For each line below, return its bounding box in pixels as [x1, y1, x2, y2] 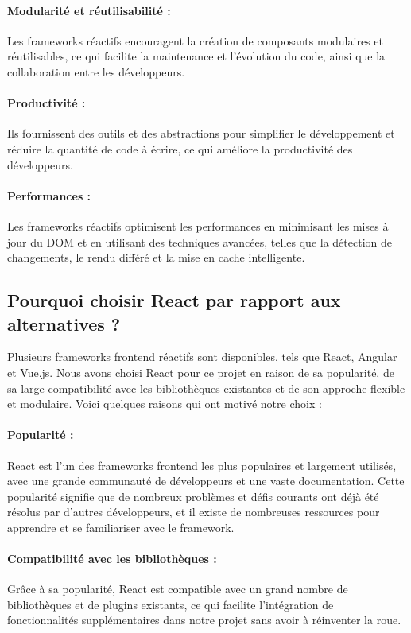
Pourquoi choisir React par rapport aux [7, 288, 341, 313]
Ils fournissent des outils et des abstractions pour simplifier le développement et [7, 125, 395, 142]
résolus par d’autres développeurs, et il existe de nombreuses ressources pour [7, 503, 380, 520]
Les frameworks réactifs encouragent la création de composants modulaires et [7, 32, 383, 49]
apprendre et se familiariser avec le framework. [7, 518, 235, 535]
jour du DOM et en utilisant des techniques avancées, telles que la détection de [7, 233, 392, 250]
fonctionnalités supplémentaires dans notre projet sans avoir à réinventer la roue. [7, 612, 401, 628]
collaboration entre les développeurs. [7, 63, 185, 80]
